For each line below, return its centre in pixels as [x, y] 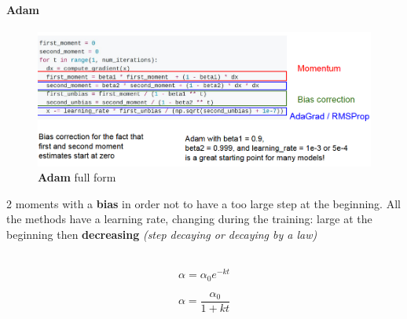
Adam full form [77, 177]
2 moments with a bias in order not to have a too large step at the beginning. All [203, 203]
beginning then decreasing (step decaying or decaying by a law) [162, 235]
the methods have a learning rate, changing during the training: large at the [189, 219]
